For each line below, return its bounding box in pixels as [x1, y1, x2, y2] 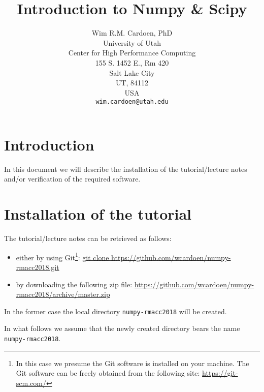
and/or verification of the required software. [4, 173, 141, 184]
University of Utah [103, 37, 161, 48]
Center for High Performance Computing [68, 47, 196, 58]
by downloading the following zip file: [16, 279, 133, 289]
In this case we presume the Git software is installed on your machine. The [16, 357, 249, 368]
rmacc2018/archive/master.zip [16, 289, 110, 299]
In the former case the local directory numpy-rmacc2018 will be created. [4, 306, 227, 316]
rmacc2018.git [16, 262, 59, 273]
